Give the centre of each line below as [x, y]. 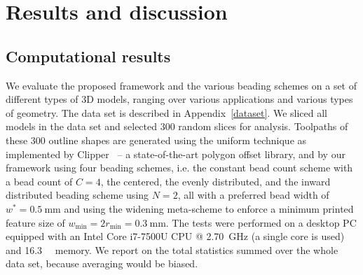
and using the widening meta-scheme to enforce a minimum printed [209, 208]
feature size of [35, 222]
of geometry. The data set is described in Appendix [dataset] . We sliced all [166, 112]
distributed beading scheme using [77, 195]
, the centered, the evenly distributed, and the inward [215, 181]
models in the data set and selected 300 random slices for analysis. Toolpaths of [177, 126]
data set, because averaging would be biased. [102, 263]
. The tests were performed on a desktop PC [261, 222]
